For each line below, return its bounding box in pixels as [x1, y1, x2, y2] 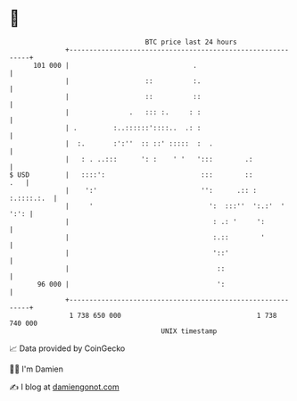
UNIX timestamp [161, 326, 218, 336]
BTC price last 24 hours [144, 38, 238, 46]
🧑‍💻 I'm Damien [9, 363, 64, 374]
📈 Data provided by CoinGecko [9, 343, 126, 354]
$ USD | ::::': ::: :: [9, 170, 253, 180]
